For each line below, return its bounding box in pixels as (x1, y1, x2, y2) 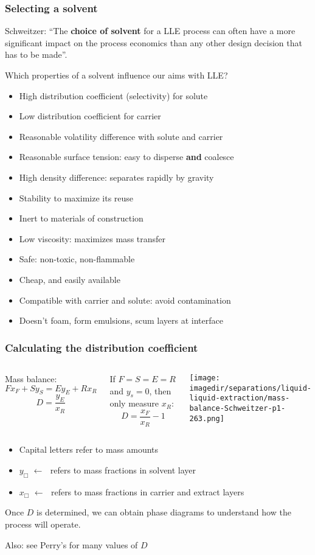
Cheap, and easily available (19, 273, 120, 285)
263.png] (189, 414, 224, 423)
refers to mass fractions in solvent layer (50, 464, 196, 476)
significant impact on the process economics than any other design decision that (5, 36, 302, 49)
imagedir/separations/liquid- (189, 383, 311, 393)
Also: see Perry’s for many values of (5, 538, 138, 551)
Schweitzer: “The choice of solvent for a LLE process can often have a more (5, 24, 296, 37)
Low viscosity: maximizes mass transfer (19, 232, 166, 245)
